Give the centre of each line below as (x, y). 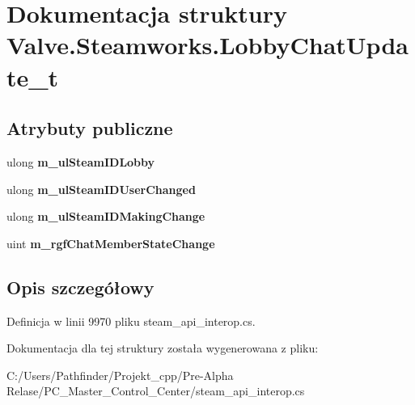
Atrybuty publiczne (90, 128)
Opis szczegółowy (80, 287)
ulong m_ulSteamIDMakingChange (106, 216)
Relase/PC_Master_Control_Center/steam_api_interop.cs (156, 391)
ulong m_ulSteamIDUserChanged (101, 189)
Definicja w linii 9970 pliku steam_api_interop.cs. (131, 321)
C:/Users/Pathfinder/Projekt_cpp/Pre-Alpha (120, 375)
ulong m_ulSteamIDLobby (81, 161)
